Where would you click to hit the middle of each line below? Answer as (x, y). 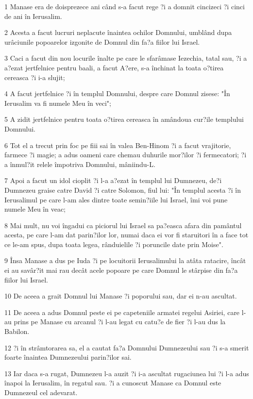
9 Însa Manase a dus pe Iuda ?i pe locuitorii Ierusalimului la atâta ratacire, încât (125, 260)
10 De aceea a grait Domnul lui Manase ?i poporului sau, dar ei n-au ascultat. (121, 296)
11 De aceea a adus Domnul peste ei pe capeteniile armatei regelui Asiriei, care (122, 312)
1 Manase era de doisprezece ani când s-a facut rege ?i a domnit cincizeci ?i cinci (125, 6)
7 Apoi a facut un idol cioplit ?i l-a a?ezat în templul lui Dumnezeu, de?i (113, 180)
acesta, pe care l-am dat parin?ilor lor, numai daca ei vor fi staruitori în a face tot (126, 235)
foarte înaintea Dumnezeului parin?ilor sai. (68, 357)
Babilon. (17, 331)
